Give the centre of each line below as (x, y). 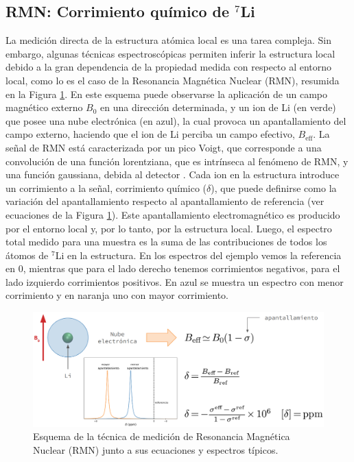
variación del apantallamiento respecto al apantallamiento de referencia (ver (165, 201)
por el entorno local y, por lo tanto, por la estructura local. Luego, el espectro (169, 228)
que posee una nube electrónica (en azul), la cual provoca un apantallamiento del (176, 120)
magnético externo (44, 107)
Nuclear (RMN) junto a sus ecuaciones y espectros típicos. (156, 449)
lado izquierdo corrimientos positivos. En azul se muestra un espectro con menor (175, 281)
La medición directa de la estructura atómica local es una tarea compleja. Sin (168, 40)
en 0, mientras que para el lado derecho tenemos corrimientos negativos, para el (173, 268)
